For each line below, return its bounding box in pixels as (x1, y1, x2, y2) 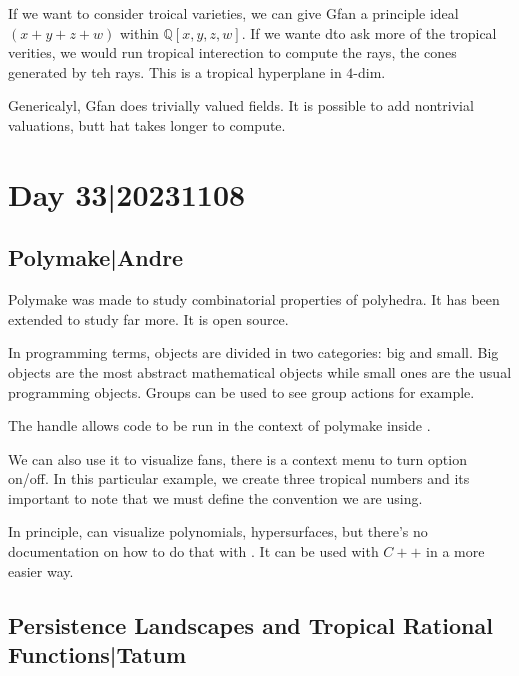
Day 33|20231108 (8, 173, 246, 214)
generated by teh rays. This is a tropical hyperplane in (8, 61, 342, 82)
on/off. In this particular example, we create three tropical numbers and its (8, 468, 470, 489)
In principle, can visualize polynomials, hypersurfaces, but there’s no (8, 521, 428, 542)
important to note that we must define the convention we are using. (8, 487, 423, 508)
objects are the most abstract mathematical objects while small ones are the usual (8, 361, 512, 382)
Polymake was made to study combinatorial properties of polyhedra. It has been (8, 289, 500, 310)
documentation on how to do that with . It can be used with (8, 541, 379, 562)
